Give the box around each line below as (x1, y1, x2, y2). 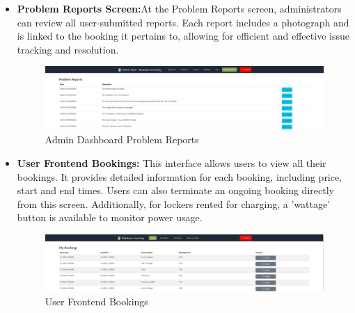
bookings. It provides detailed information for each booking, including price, (17, 169, 342, 184)
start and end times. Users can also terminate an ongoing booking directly (17, 183, 334, 198)
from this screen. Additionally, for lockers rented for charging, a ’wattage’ (17, 196, 331, 211)
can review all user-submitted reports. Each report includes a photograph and (17, 15, 349, 29)
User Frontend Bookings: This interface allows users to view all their (17, 156, 326, 170)
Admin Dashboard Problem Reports (45, 132, 199, 147)
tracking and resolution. (17, 42, 119, 56)
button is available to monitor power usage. (17, 210, 203, 225)
